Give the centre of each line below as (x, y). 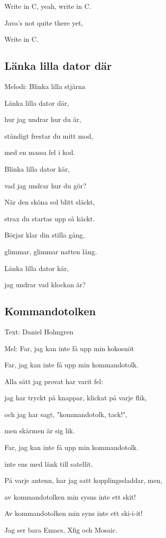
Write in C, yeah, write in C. (48, 6)
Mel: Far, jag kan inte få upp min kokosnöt (69, 348)
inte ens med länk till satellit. (49, 463)
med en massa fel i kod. (40, 152)
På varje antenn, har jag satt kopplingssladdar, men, (83, 480)
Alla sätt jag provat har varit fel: (54, 381)
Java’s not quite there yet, (44, 22)
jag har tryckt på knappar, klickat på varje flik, (76, 398)
